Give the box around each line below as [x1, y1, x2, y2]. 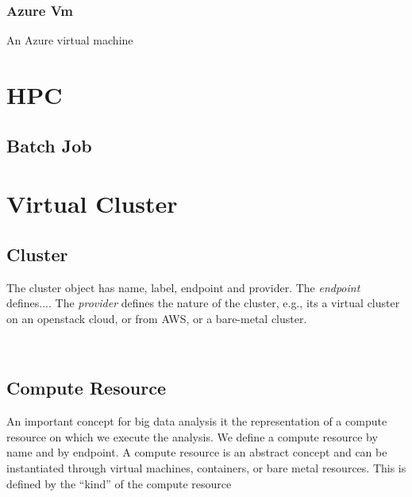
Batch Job [6, 133, 92, 157]
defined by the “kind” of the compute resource [6, 475, 232, 491]
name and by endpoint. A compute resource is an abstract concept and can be [6, 444, 387, 460]
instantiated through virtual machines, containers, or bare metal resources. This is [6, 459, 406, 476]
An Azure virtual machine [6, 32, 133, 48]
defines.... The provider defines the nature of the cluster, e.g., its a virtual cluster [6, 295, 400, 311]
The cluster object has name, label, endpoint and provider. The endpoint [6, 279, 360, 295]
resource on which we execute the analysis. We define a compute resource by [6, 428, 378, 445]
